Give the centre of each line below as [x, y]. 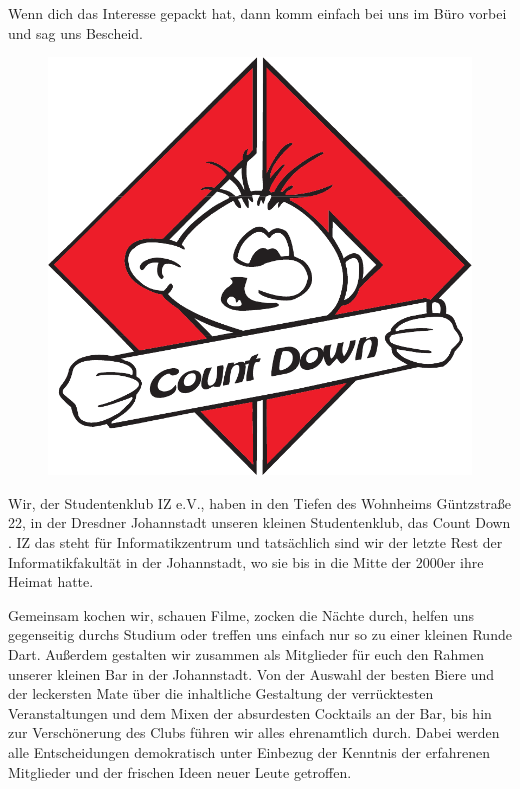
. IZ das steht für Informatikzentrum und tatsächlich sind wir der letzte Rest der [255, 542]
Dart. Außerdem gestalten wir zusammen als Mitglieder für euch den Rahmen [246, 653]
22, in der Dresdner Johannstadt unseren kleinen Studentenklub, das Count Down [259, 522]
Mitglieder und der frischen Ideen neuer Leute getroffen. [180, 771]
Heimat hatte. [51, 581]
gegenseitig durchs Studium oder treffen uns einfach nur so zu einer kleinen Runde [260, 634]
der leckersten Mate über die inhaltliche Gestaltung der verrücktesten [221, 693]
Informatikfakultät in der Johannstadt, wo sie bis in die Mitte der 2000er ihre [246, 561]
